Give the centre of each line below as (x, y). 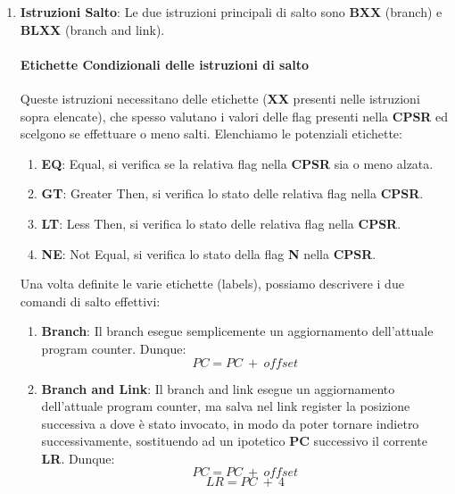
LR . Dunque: (78, 458)
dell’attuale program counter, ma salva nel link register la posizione (226, 406)
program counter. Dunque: (114, 348)
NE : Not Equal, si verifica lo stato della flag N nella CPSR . (209, 253)
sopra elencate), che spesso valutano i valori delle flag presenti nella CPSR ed (234, 116)
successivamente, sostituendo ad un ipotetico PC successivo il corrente (234, 441)
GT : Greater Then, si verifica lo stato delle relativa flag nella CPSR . (232, 193)
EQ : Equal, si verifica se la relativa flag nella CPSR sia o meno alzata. (237, 163)
